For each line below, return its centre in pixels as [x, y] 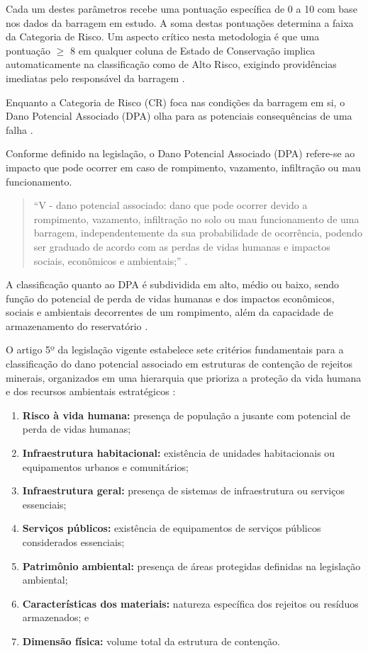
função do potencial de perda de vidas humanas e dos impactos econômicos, [170, 298]
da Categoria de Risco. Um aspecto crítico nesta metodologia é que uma [163, 36]
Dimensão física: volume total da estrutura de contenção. [151, 641]
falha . [19, 129]
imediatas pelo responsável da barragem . [95, 78]
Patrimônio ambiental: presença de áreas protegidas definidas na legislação [191, 566]
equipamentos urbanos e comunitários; [105, 466]
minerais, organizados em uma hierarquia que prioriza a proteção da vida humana [184, 377]
